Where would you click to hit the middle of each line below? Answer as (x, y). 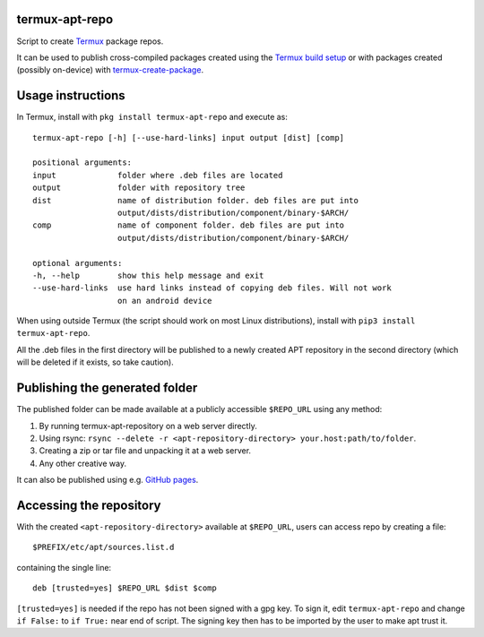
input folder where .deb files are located (158, 175)
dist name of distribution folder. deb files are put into (195, 200)
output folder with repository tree (139, 188)
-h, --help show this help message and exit (148, 275)
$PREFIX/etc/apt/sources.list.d (104, 547)
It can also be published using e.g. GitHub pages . (108, 480)
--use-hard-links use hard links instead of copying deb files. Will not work (212, 288)
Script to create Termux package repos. (90, 41)
